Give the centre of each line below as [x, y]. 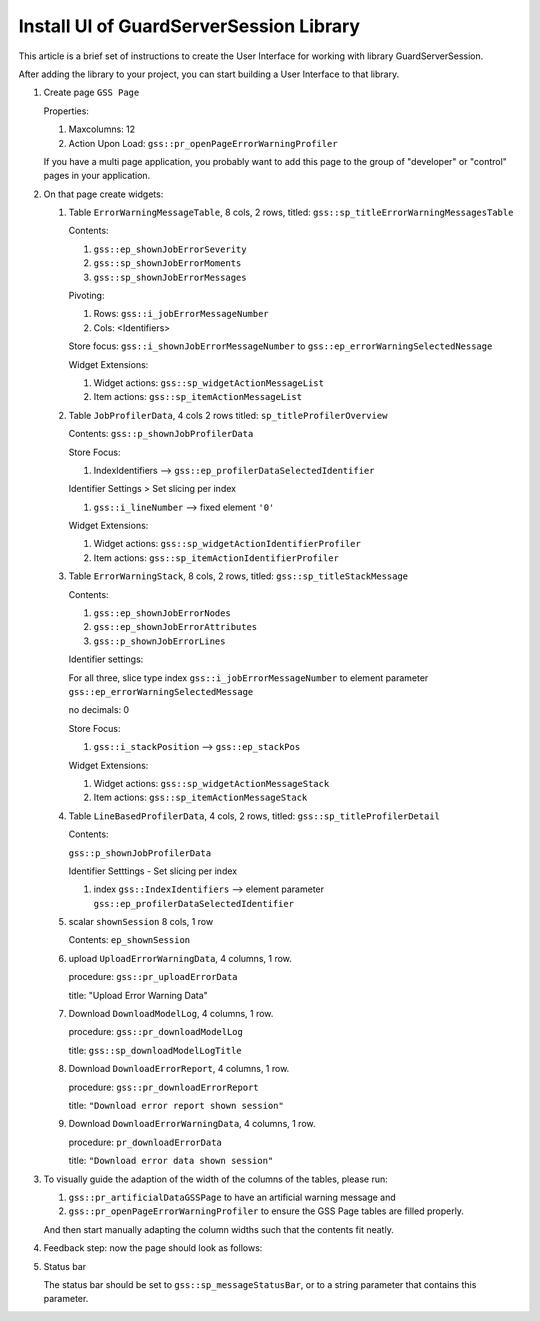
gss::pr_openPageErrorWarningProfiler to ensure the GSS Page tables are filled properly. [266, 1211]
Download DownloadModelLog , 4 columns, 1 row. [171, 1014]
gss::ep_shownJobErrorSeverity [170, 249]
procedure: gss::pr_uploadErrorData [153, 977]
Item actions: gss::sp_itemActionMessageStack [200, 797]
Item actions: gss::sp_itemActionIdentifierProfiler [216, 557]
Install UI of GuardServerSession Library [189, 26]
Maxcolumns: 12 [102, 129]
